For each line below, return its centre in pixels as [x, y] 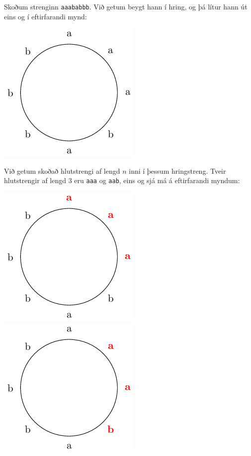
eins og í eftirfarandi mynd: [45, 16]
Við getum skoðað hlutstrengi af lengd [62, 170]
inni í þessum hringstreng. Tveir [177, 170]
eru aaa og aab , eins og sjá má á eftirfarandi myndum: [157, 180]
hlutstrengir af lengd [35, 180]
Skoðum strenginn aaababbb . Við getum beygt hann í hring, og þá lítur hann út [126, 6]
